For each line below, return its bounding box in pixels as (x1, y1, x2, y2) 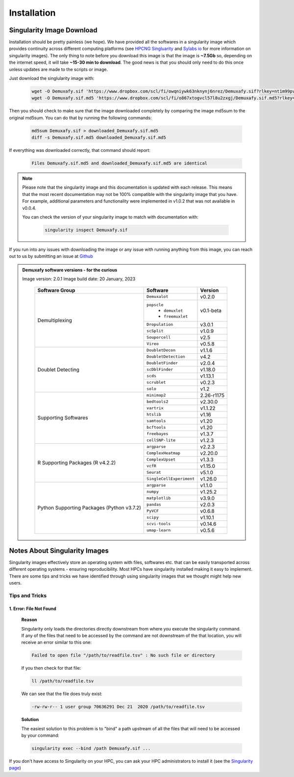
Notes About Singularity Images (9, 547, 109, 555)
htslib (146, 412, 161, 417)
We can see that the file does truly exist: (21, 691, 103, 697)
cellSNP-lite (146, 437, 176, 443)
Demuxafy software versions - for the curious (22, 267, 118, 273)
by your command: (21, 732, 60, 738)
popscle (146, 302, 164, 307)
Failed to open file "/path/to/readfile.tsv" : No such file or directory (31, 653, 216, 658)
